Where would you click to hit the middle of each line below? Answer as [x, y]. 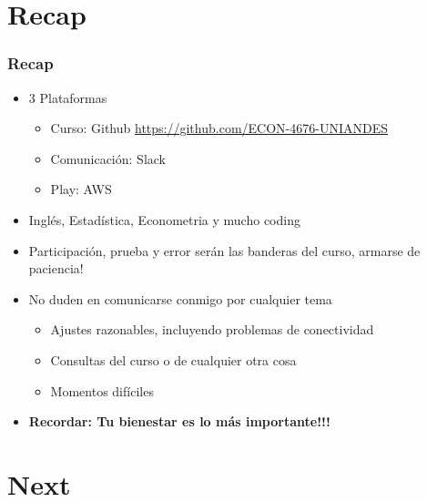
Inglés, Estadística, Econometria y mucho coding [164, 219]
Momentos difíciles [102, 390]
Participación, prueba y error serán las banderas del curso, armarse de [224, 250]
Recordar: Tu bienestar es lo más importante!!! [179, 421]
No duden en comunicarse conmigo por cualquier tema [180, 298]
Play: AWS [81, 189]
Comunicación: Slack [108, 158]
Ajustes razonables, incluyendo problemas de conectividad [212, 329]
